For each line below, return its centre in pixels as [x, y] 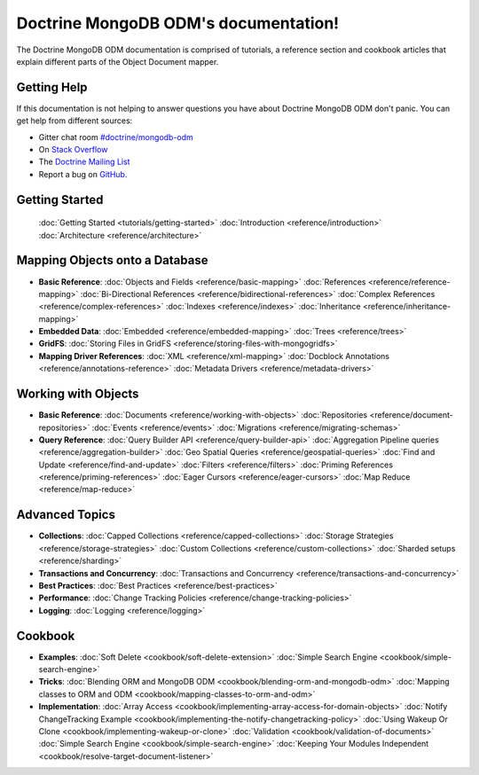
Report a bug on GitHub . [83, 174]
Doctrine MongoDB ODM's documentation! [178, 23]
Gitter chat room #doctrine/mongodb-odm [116, 137]
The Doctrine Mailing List [84, 162]
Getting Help [52, 87]
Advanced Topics [66, 515]
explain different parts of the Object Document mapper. [118, 61]
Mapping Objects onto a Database [112, 260]
